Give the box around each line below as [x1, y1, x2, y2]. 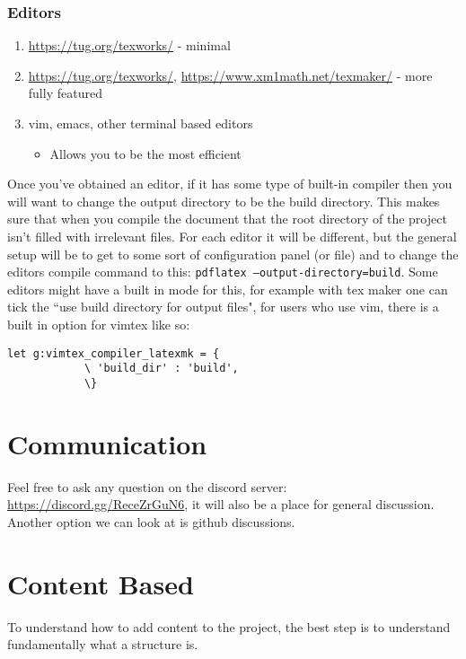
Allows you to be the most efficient [49, 144, 242, 163]
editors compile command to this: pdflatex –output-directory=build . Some [7, 262, 438, 281]
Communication [7, 425, 207, 461]
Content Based [7, 565, 194, 602]
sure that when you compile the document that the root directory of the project [7, 209, 447, 228]
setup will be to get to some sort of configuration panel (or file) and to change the [7, 244, 459, 263]
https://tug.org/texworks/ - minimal [28, 36, 231, 55]
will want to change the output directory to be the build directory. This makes [7, 191, 440, 210]
